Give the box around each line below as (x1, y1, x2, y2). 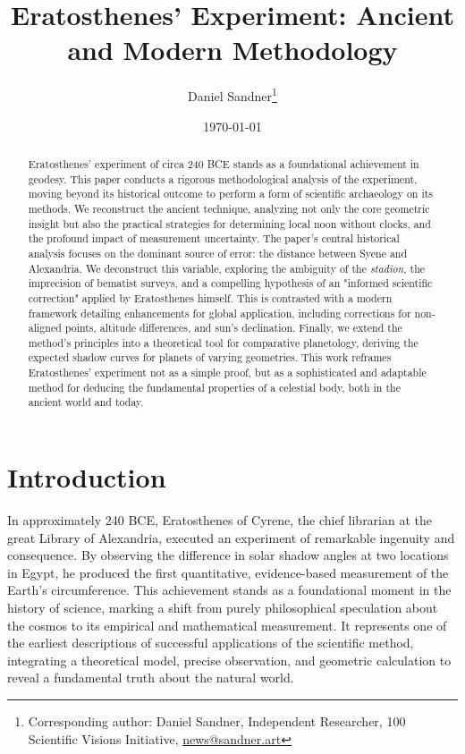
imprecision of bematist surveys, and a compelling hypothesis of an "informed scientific (28, 275, 433, 291)
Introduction (7, 459, 166, 496)
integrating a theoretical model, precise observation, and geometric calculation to (7, 650, 452, 669)
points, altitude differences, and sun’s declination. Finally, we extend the (64, 320, 402, 335)
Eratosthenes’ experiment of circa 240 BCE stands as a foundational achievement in (28, 156, 419, 171)
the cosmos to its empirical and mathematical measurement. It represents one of (7, 615, 447, 634)
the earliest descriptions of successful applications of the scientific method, (7, 633, 414, 652)
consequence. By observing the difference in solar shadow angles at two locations (7, 546, 449, 564)
